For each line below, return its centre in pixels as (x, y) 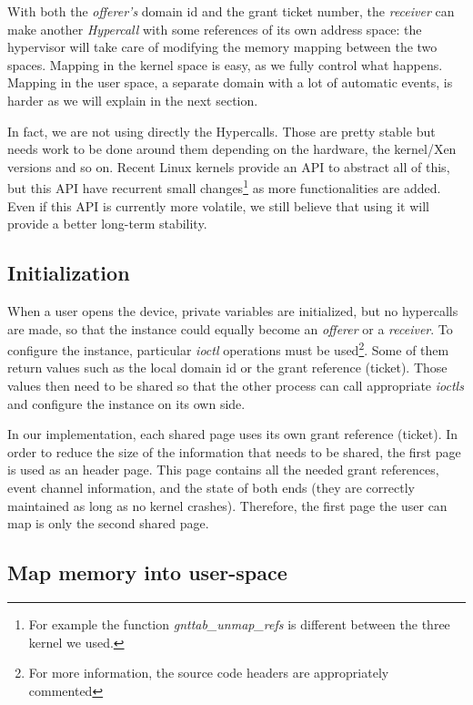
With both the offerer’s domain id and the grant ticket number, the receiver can (231, 11)
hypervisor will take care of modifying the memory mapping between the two (222, 47)
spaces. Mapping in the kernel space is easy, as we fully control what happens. (225, 64)
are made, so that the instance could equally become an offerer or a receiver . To (230, 328)
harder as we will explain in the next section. (133, 100)
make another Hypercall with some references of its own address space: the (215, 29)
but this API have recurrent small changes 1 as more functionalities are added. (224, 186)
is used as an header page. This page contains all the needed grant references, (223, 470)
